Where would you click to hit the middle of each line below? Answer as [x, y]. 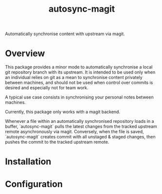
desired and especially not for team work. [47, 88]
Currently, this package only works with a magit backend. [63, 112]
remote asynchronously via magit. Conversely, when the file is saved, [75, 132]
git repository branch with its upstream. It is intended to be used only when [80, 72]
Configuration [34, 184]
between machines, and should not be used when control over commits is [79, 83]
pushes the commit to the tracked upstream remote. [57, 142]
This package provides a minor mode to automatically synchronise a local [79, 67]
